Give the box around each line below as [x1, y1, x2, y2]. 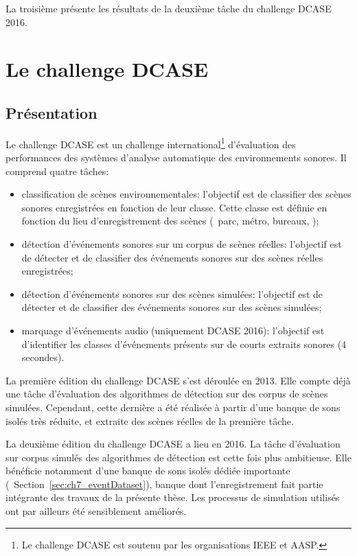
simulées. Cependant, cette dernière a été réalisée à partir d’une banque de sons [5, 399, 341, 414]
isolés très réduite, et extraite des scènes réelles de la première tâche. [5, 413, 294, 428]
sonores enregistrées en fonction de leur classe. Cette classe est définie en [21, 200, 327, 214]
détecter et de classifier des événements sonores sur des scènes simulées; [21, 300, 322, 314]
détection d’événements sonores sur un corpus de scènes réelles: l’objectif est [21, 236, 342, 251]
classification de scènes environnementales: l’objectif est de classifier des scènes [21, 187, 352, 201]
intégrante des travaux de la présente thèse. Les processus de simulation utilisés [5, 490, 340, 505]
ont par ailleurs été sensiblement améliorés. [5, 504, 187, 518]
